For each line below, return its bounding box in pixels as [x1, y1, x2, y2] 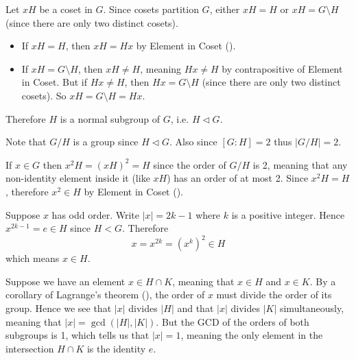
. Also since [169, 134, 217, 149]
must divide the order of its [216, 287, 332, 302]
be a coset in [39, 2, 93, 16]
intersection [5, 341, 54, 355]
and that [177, 301, 214, 315]
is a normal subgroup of [60, 111, 161, 125]
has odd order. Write [51, 207, 139, 221]
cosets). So [21, 88, 67, 102]
